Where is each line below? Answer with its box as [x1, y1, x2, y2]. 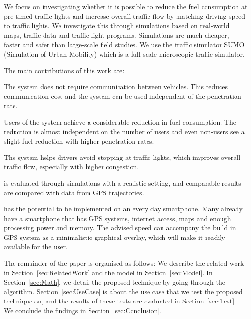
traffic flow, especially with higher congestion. [4, 161, 139, 172]
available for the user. [4, 241, 68, 252]
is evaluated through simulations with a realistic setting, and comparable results [4, 177, 241, 188]
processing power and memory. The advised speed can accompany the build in [4, 223, 236, 233]
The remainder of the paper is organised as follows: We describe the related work [4, 258, 244, 268]
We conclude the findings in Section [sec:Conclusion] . [4, 305, 162, 316]
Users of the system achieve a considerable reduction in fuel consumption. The [4, 116, 236, 127]
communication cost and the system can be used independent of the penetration [4, 91, 241, 101]
